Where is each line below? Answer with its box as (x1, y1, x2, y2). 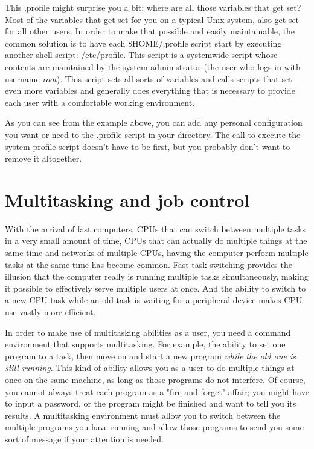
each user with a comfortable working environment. (5, 96, 195, 108)
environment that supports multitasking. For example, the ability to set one (5, 338, 286, 350)
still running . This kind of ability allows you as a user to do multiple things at (5, 361, 295, 374)
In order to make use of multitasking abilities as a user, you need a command (5, 326, 291, 338)
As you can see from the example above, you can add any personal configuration (5, 116, 303, 129)
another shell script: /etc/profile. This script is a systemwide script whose (5, 48, 278, 61)
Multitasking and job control (5, 187, 250, 212)
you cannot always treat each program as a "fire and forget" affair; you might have (5, 385, 309, 398)
